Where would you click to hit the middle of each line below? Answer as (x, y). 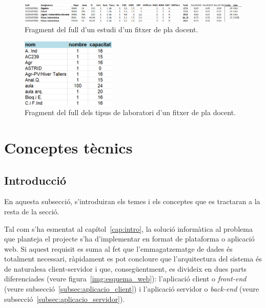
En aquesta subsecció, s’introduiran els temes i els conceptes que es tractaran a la (132, 201)
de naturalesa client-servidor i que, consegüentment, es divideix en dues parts (126, 268)
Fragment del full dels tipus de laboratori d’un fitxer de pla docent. (130, 112)
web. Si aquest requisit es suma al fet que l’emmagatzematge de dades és (118, 248)
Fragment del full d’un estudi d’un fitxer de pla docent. (111, 29)
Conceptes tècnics (68, 147)
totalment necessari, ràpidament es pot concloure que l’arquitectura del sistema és (133, 259)
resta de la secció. (32, 211)
